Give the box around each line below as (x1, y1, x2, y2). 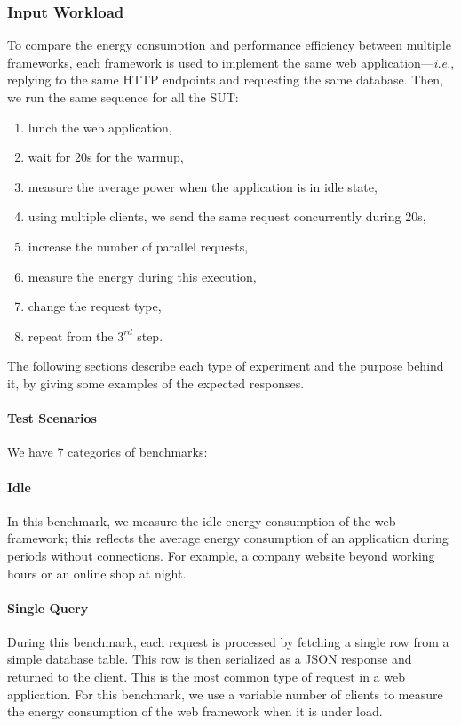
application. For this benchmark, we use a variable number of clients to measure (7, 684, 443, 703)
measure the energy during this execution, (28, 267, 257, 285)
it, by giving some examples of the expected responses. (7, 373, 305, 392)
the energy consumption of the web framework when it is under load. (7, 702, 383, 721)
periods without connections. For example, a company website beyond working (7, 546, 435, 564)
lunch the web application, (28, 117, 172, 136)
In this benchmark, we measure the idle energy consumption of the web (7, 511, 396, 530)
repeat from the (28, 326, 114, 345)
